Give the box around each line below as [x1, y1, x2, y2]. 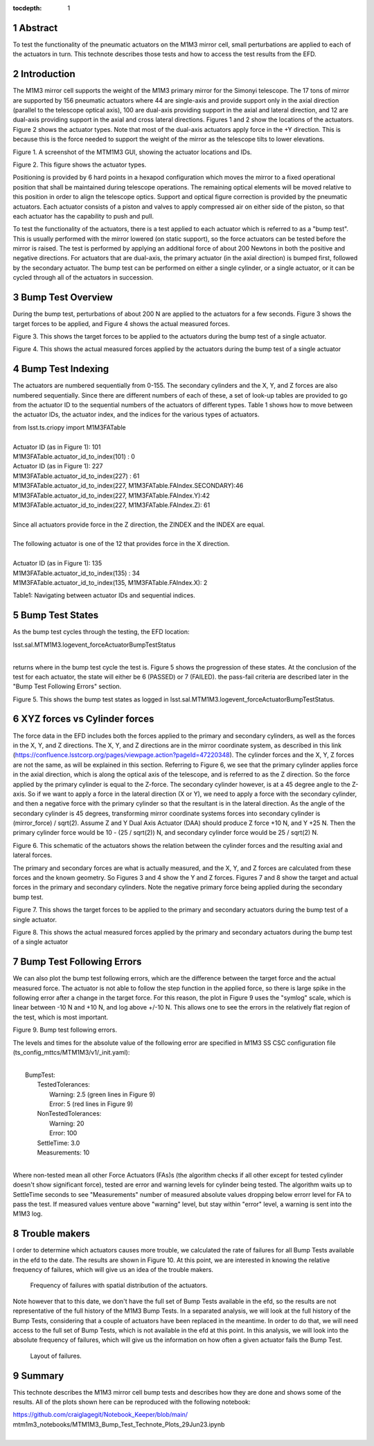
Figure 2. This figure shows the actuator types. [12, 160, 147, 169]
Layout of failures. [30, 1352, 82, 1360]
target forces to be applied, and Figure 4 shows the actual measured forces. [12, 319, 230, 328]
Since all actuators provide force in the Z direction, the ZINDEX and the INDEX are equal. [12, 520, 265, 529]
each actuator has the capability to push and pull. [12, 212, 154, 220]
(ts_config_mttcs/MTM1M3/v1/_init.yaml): [12, 1048, 130, 1057]
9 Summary [12, 1370, 64, 1381]
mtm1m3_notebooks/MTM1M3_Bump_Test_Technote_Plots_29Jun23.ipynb [12, 1420, 225, 1429]
